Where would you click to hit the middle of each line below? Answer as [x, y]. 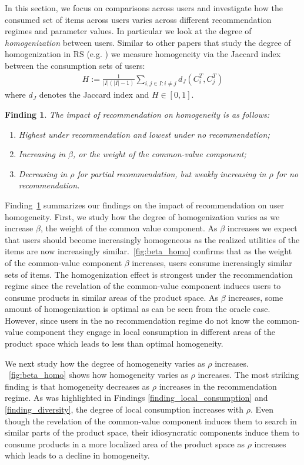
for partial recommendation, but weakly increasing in [172, 173]
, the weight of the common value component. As [129, 228]
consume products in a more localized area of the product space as [125, 444]
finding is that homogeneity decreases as [77, 386]
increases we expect [262, 228]
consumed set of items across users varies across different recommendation [138, 19]
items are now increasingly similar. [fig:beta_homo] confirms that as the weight [148, 251]
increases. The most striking [248, 375]
